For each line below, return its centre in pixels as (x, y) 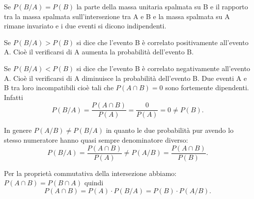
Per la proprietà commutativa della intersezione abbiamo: (90, 173)
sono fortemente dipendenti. (207, 87)
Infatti (14, 97)
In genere (18, 130)
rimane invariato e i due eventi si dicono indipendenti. (85, 26)
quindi (94, 183)
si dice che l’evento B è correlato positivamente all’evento (162, 42)
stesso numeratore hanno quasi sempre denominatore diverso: (96, 140)
